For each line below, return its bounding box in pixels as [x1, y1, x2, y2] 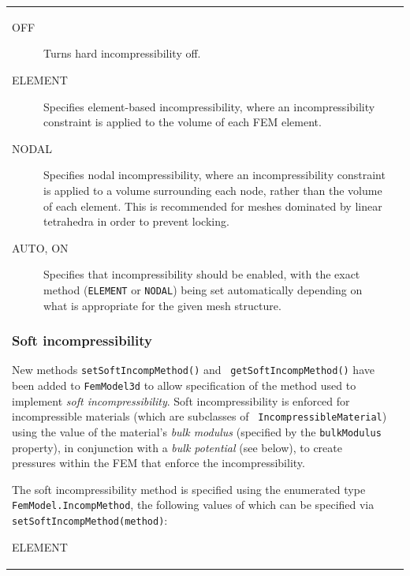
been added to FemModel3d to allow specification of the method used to [12, 377, 356, 393]
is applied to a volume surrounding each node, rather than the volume [43, 181, 382, 198]
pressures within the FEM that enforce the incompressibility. [12, 454, 305, 471]
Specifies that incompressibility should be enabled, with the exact [43, 266, 360, 282]
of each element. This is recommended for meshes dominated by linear [43, 197, 382, 214]
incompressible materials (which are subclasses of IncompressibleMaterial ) [12, 408, 387, 425]
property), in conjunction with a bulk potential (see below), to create [12, 439, 342, 455]
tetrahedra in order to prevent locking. [43, 213, 229, 230]
